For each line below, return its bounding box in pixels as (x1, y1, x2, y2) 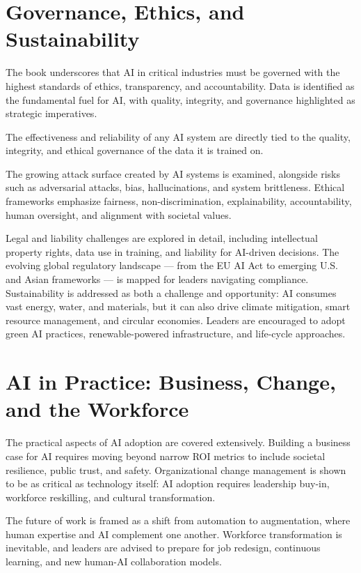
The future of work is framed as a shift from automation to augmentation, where (6, 513, 351, 528)
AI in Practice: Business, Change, (6, 367, 336, 396)
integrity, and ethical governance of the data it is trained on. (6, 143, 264, 158)
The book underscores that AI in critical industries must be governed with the (6, 65, 340, 79)
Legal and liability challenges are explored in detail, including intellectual (6, 231, 318, 245)
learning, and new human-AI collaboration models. (6, 554, 222, 569)
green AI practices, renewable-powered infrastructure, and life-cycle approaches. (6, 326, 346, 341)
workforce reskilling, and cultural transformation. (6, 489, 216, 504)
